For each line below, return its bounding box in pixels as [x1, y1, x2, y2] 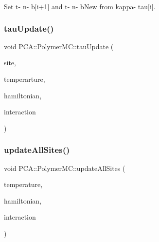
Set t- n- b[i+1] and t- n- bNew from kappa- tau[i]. [4, 1, 156, 11]
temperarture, [4, 74, 45, 84]
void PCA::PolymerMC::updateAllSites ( [4, 163, 125, 173]
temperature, [4, 179, 43, 189]
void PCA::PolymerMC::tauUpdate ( [4, 41, 114, 51]
